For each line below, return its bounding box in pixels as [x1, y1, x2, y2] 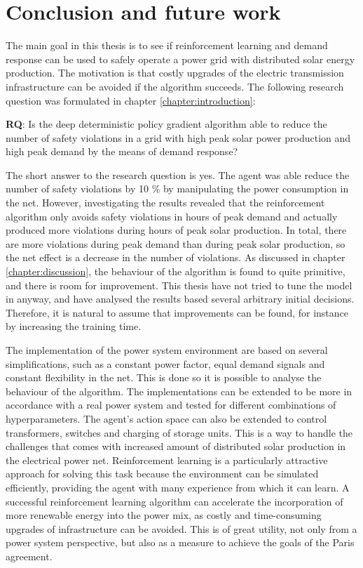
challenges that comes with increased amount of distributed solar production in [6, 439, 346, 454]
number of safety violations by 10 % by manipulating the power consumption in [6, 181, 349, 196]
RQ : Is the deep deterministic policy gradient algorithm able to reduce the [6, 117, 327, 131]
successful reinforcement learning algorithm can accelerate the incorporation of [6, 494, 343, 508]
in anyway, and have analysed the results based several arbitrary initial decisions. [6, 291, 355, 306]
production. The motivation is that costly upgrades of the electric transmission [6, 65, 344, 80]
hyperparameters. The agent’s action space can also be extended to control [6, 411, 327, 425]
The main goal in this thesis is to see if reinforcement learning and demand [6, 38, 328, 53]
